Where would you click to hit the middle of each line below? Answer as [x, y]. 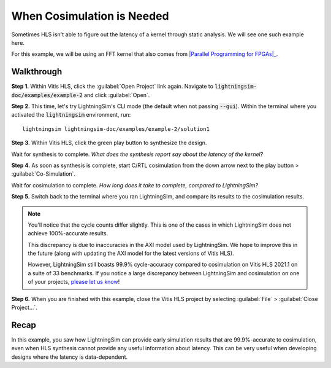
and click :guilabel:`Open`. [117, 95]
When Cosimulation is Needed [90, 16]
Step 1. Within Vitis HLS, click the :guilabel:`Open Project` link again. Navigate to [112, 87]
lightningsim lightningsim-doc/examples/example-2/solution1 [116, 129]
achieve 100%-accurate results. [68, 233]
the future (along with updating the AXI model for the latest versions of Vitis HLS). [131, 253]
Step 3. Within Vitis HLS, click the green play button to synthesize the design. [109, 143]
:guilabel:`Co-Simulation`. [44, 174]
